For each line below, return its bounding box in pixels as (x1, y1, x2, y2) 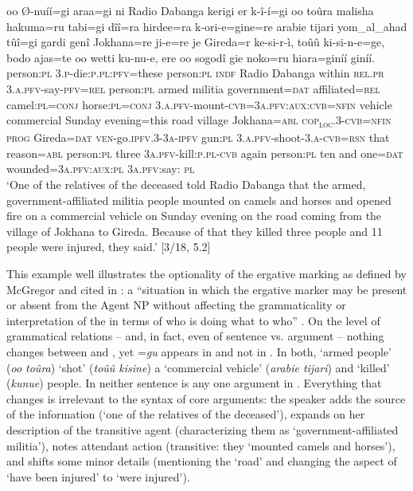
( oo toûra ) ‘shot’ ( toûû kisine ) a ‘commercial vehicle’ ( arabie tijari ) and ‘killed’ (6, 359, 390, 375)
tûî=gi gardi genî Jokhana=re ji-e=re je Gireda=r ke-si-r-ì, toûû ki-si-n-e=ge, (6, 33, 385, 50)
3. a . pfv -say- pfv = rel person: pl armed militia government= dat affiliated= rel (6, 80, 380, 96)
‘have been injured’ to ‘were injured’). (6, 468, 190, 485)
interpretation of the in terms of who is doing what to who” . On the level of (6, 312, 380, 328)
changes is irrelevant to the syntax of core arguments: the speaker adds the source (6, 390, 406, 407)
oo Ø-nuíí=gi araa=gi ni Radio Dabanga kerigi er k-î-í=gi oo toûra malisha (6, 2, 374, 18)
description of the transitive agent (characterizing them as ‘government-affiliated (6, 421, 399, 438)
